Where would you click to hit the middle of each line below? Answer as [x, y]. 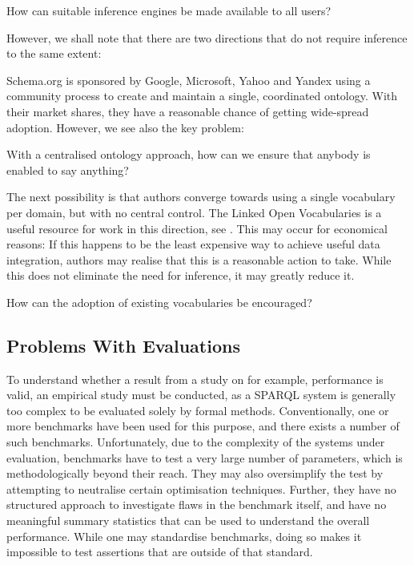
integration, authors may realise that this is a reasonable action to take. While [199, 259]
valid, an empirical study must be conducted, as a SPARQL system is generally [201, 395]
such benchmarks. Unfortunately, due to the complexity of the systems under [196, 442]
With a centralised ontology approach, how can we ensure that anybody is [189, 154]
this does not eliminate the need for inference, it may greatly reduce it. [181, 275]
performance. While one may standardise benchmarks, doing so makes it [184, 536]
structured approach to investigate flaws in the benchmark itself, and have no [197, 504]
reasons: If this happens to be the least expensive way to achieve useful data [193, 244]
